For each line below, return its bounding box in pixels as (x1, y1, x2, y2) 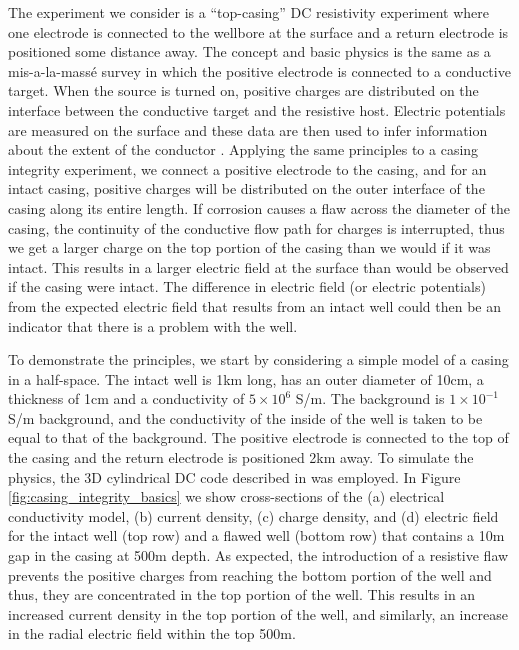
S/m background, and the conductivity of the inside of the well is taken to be (8, 407, 483, 428)
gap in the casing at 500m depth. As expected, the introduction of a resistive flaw (8, 545, 509, 566)
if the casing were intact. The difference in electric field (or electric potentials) (8, 276, 486, 297)
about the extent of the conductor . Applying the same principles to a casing (8, 139, 479, 160)
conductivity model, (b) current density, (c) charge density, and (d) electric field (8, 505, 499, 526)
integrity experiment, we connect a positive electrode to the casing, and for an (8, 158, 487, 179)
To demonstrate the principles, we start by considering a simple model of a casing (8, 349, 509, 370)
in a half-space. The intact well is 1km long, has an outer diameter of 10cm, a (8, 368, 484, 389)
